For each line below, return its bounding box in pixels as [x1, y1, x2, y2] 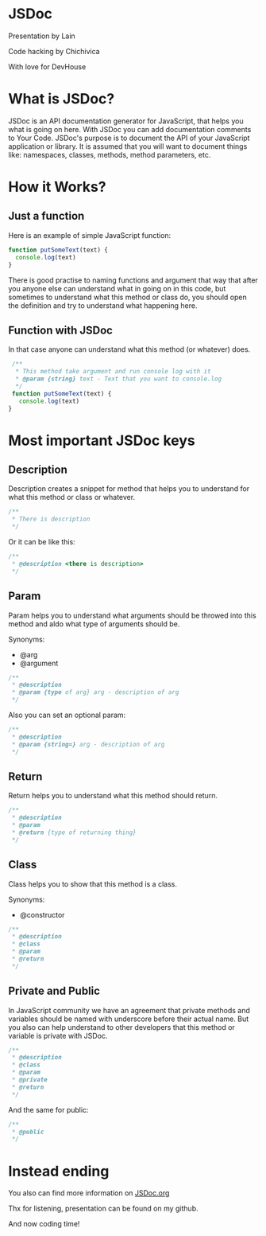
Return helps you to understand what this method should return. [8, 791, 218, 801]
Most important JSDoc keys [8, 431, 196, 450]
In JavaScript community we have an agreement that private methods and [8, 1005, 250, 1015]
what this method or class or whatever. [8, 493, 136, 502]
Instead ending [8, 1162, 110, 1180]
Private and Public [8, 985, 101, 998]
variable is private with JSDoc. [8, 1031, 108, 1040]
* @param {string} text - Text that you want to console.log [15, 375, 222, 383]
